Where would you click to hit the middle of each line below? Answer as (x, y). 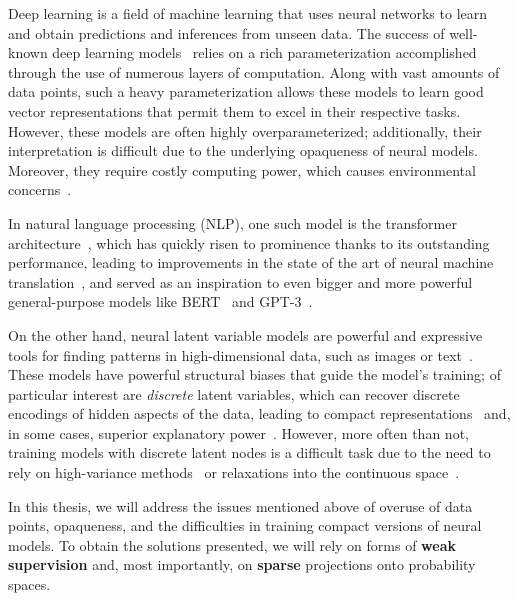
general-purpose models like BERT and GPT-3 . (160, 301)
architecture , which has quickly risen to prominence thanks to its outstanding (249, 242)
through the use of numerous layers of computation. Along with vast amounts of (254, 71)
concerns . (40, 189)
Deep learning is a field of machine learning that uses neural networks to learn (248, 13)
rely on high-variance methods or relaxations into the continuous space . (234, 472)
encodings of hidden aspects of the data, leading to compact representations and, (259, 413)
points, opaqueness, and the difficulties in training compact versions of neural (245, 525)
